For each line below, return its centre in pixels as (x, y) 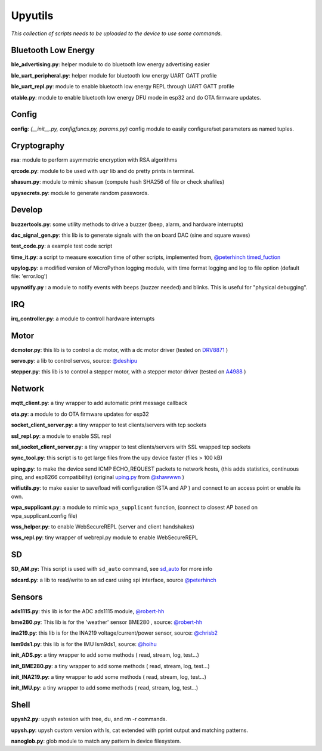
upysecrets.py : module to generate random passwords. (80, 193)
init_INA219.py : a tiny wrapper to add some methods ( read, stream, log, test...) (109, 676)
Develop (27, 210)
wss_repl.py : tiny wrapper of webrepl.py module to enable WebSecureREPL (105, 537)
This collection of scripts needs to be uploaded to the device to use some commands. (117, 33)
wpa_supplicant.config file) (44, 515)
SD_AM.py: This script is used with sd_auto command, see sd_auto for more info (112, 569)
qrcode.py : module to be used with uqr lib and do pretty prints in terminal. (103, 171)
